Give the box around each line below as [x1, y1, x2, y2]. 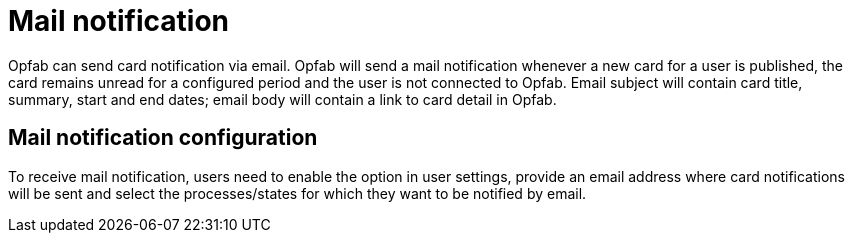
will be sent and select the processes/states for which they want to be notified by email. [8, 184, 587, 202]
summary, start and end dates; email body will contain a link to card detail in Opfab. [8, 90, 557, 108]
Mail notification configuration [8, 125, 318, 151]
